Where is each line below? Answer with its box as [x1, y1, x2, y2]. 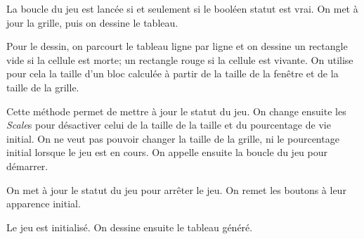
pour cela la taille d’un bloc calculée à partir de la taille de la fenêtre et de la [6, 66, 339, 81]
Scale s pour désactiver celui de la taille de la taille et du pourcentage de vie [6, 117, 331, 132]
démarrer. [6, 158, 48, 173]
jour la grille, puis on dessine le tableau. [6, 15, 178, 30]
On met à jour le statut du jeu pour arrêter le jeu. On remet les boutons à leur [6, 182, 346, 197]
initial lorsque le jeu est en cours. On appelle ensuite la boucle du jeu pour [6, 145, 328, 160]
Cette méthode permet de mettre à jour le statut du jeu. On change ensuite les [6, 103, 346, 118]
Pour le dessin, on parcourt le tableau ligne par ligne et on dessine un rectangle [6, 39, 348, 53]
